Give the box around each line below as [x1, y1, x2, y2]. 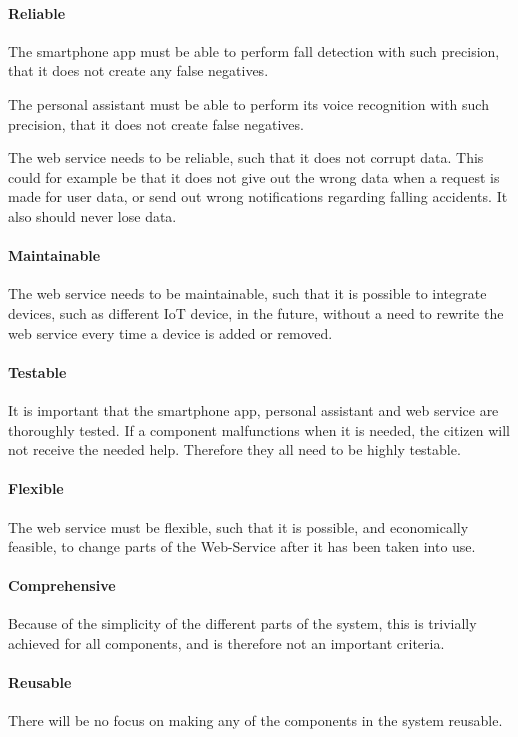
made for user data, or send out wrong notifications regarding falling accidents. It [8, 186, 508, 207]
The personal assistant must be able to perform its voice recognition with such [8, 93, 489, 114]
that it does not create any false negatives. [8, 60, 269, 81]
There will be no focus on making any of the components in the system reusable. [8, 710, 503, 731]
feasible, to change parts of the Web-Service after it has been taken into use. [8, 536, 476, 557]
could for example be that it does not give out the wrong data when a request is [8, 166, 500, 187]
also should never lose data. [8, 205, 177, 226]
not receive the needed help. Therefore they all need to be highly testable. [8, 439, 461, 460]
